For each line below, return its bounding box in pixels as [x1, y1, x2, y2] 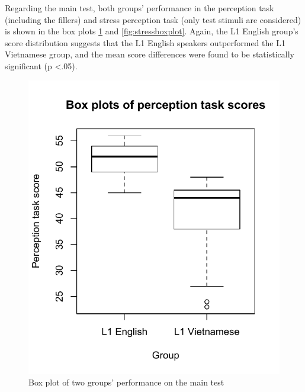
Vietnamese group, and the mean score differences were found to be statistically [5, 48, 294, 60]
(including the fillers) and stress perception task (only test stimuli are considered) [5, 13, 301, 25]
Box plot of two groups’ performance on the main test [28, 376, 224, 388]
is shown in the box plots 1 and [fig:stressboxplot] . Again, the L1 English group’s [5, 25, 298, 37]
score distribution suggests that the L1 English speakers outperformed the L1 [5, 36, 285, 49]
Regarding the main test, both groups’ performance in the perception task [5, 2, 274, 14]
